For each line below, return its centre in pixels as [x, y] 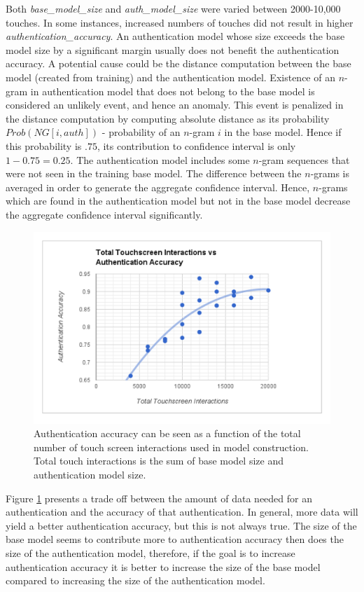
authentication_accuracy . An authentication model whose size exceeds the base [175, 36]
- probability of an [141, 132]
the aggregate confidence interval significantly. [104, 214]
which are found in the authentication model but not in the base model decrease [178, 201]
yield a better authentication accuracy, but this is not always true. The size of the [181, 525]
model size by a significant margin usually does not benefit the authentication [173, 49]
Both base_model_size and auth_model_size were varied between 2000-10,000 [173, 8]
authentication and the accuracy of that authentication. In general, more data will [182, 512]
